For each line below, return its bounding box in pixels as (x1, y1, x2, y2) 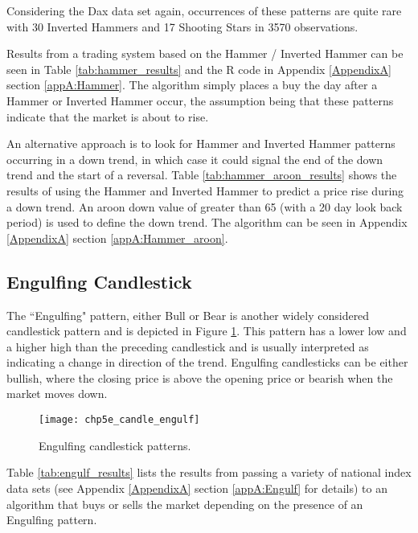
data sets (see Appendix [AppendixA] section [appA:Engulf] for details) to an (6, 479, 387, 496)
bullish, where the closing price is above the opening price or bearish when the (6, 369, 393, 386)
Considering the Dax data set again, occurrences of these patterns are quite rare (6, 2, 402, 18)
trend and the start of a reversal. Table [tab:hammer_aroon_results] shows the (6, 166, 397, 183)
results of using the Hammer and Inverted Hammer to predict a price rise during (6, 182, 404, 199)
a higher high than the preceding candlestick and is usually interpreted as (6, 338, 369, 355)
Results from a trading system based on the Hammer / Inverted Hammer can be (6, 45, 404, 62)
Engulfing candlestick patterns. (39, 437, 191, 453)
